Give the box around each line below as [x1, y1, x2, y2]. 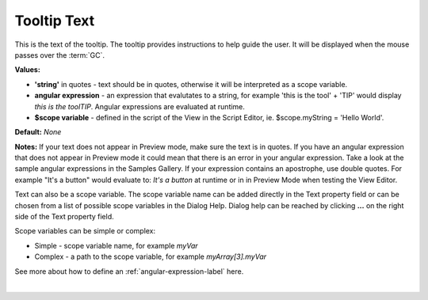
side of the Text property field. [14, 212, 114, 222]
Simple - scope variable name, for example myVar [34, 241, 198, 250]
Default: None [14, 127, 62, 137]
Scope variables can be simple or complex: [14, 226, 156, 236]
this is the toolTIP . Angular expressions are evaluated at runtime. [34, 101, 246, 111]
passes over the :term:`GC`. [14, 50, 105, 59]
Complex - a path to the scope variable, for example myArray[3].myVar [34, 252, 267, 261]
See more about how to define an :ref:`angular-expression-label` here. [14, 266, 244, 276]
